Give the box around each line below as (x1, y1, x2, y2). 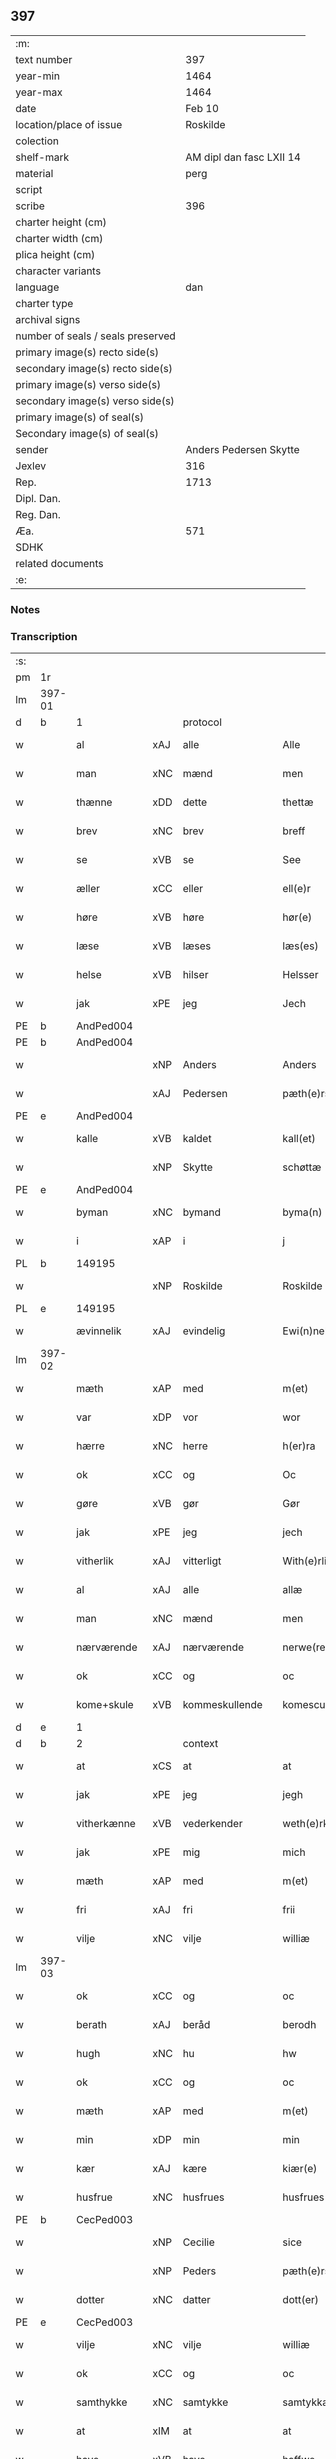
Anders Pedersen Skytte (185, 442, 300, 456)
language (15, 280, 60, 294)
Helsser (282, 968, 319, 982)
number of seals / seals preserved (15, 329, 177, 343)
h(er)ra (282, 1439, 316, 1453)
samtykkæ (282, 2395, 332, 2409)
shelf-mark (15, 150, 70, 164)
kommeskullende (182, 1698, 263, 1712)
